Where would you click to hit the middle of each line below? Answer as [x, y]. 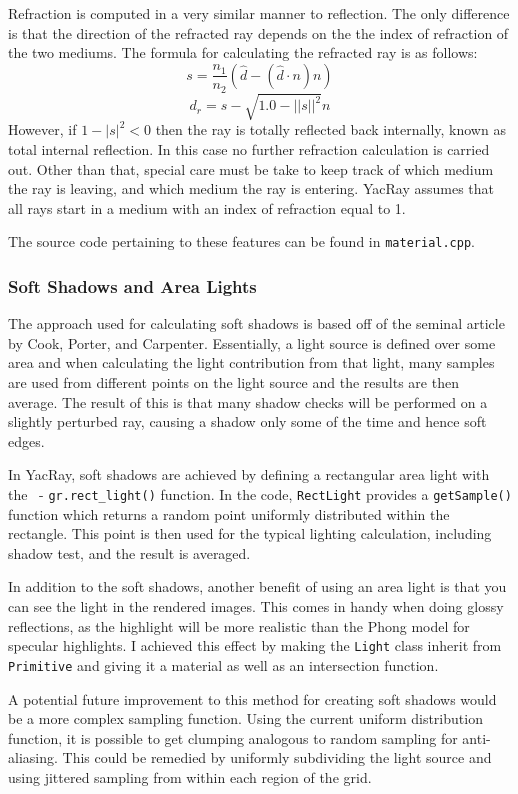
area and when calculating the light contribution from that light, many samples [251, 362]
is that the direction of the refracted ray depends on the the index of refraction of [258, 32]
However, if [42, 129]
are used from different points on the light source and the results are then [233, 382]
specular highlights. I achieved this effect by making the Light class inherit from [255, 645]
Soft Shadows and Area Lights [132, 285]
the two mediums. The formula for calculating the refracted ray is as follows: [243, 52]
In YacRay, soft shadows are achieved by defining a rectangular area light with [249, 474]
